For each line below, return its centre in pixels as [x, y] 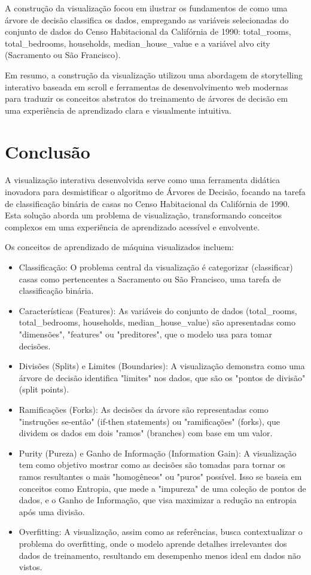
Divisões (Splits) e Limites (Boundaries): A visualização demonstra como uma [162, 366]
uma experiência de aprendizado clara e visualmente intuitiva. [118, 110]
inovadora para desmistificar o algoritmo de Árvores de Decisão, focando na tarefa [155, 192]
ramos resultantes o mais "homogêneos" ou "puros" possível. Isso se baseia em [160, 476]
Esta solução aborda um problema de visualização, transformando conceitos [144, 215]
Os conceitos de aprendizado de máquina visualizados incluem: [120, 247]
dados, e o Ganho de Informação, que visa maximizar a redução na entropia [158, 500]
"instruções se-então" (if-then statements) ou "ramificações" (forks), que [149, 421]
